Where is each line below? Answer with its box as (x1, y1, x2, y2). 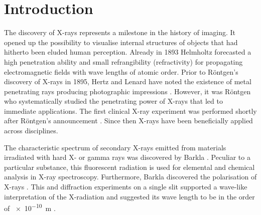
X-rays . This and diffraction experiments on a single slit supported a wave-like (4, 181, 247, 192)
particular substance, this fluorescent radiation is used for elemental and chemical (4, 161, 255, 172)
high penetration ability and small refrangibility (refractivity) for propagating (4, 56, 243, 67)
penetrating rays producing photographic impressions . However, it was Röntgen (4, 86, 251, 96)
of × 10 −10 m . (4, 201, 56, 213)
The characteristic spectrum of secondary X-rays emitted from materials (4, 142, 226, 152)
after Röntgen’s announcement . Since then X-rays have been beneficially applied (4, 115, 253, 126)
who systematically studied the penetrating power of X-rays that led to (4, 96, 223, 106)
